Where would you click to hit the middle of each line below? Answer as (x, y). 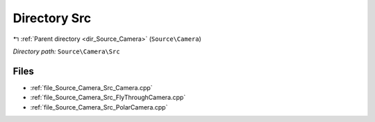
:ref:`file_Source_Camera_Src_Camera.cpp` (91, 87)
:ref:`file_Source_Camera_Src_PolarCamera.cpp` (99, 107)
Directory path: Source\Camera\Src (67, 51)
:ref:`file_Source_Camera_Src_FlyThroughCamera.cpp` (108, 98)
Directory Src (52, 18)
